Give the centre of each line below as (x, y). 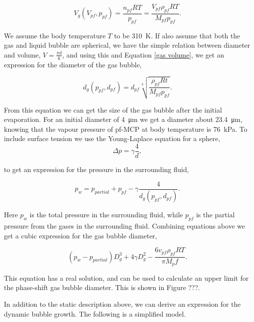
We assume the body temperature (55, 35)
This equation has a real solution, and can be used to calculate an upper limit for (126, 278)
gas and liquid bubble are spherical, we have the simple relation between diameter (127, 45)
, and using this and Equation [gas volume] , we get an (143, 54)
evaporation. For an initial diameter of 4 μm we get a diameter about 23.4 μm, (123, 119)
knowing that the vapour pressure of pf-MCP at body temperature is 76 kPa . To (126, 129)
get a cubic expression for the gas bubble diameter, (81, 235)
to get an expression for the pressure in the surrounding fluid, (97, 169)
